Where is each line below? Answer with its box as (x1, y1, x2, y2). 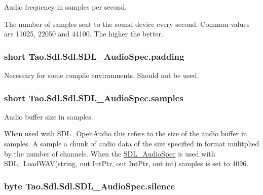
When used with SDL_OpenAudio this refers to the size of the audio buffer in (4, 128, 247, 139)
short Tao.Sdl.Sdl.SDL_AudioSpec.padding (4, 50, 184, 62)
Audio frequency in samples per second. (4, 2, 127, 12)
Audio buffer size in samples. (4, 111, 93, 122)
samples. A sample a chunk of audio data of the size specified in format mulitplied (4, 138, 259, 148)
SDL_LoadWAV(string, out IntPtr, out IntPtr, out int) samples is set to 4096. (4, 158, 249, 169)
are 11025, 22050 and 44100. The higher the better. (4, 28, 163, 39)
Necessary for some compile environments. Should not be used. (4, 70, 199, 80)
